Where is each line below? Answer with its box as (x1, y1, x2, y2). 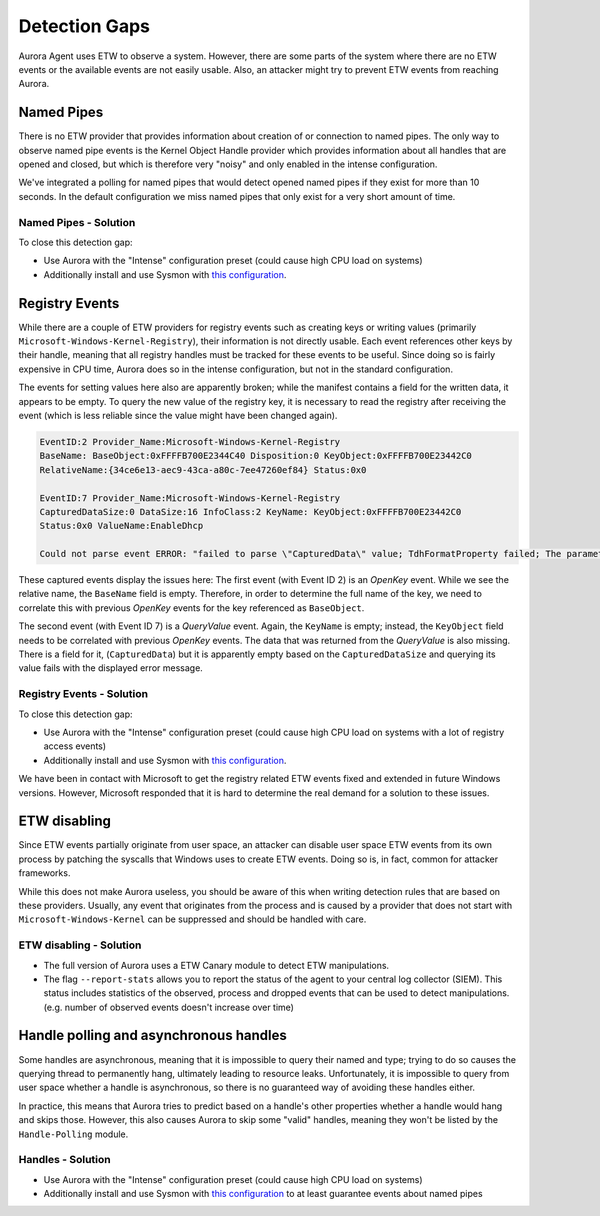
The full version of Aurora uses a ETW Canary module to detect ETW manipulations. (43, 959, 390, 971)
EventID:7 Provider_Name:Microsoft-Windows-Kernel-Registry (39, 492, 341, 504)
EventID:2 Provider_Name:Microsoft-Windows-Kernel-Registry (39, 436, 341, 447)
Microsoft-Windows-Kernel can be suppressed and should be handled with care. (18, 913, 367, 925)
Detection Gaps (18, 15, 150, 37)
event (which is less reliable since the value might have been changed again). (18, 409, 338, 421)
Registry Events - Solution (18, 687, 149, 701)
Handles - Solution (18, 1153, 111, 1167)
